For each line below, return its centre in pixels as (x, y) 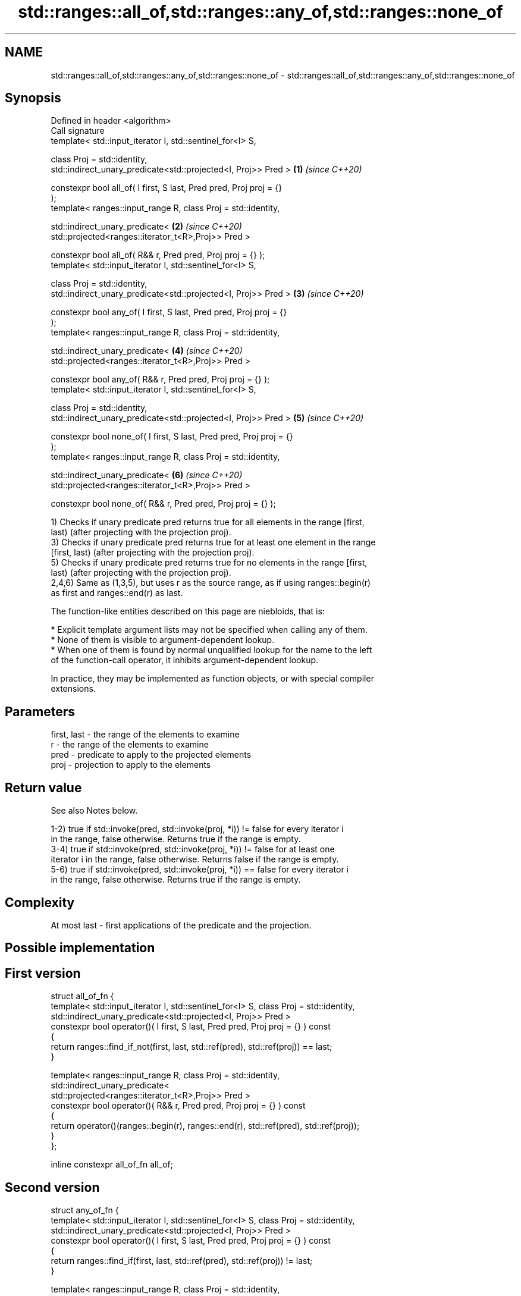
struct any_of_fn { (85, 1210)
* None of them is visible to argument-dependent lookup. (163, 640)
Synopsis (33, 98)
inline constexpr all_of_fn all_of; (112, 1165)
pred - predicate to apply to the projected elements (151, 755)
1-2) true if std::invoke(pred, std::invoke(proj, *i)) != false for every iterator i (197, 829)
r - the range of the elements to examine (130, 745)
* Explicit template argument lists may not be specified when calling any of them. (209, 630)
